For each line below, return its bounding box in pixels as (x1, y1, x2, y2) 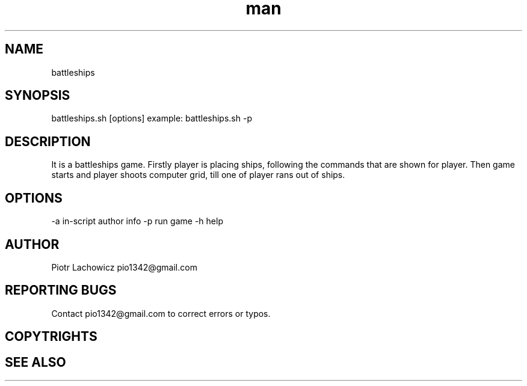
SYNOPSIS (5, 88, 70, 103)
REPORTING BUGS (5, 283, 117, 298)
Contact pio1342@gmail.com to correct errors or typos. (51, 308, 271, 319)
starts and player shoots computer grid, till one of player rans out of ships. (51, 170, 345, 180)
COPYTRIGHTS (5, 329, 97, 345)
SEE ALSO (5, 354, 66, 370)
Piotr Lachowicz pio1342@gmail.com (51, 262, 197, 272)
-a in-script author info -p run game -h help (51, 216, 223, 227)
